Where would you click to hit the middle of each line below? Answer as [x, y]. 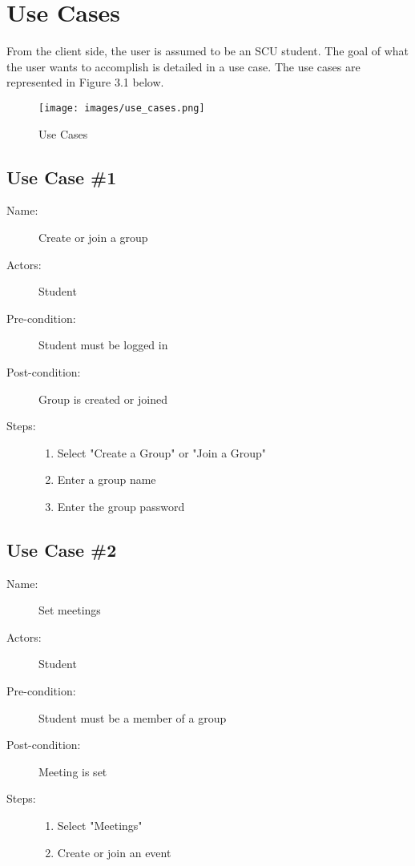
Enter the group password [121, 506]
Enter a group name [107, 479]
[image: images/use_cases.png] [122, 108]
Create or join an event [114, 852]
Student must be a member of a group [133, 717]
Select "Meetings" [100, 826]
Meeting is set [73, 771]
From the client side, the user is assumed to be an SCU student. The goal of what [207, 51]
